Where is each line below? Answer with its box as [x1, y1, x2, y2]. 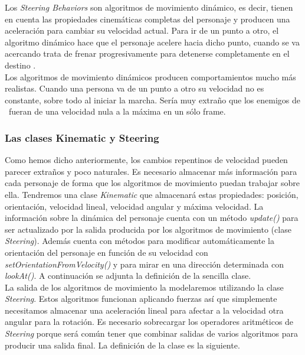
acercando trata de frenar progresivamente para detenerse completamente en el [5, 47, 290, 60]
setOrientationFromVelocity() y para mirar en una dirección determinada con [5, 258, 284, 270]
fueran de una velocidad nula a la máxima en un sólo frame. [8, 105, 226, 118]
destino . [5, 58, 36, 71]
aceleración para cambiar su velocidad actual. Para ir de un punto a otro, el [5, 24, 279, 37]
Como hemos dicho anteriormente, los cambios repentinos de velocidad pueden [5, 154, 288, 166]
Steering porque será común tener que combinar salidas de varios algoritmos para [5, 327, 299, 340]
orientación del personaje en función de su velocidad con [5, 246, 208, 258]
